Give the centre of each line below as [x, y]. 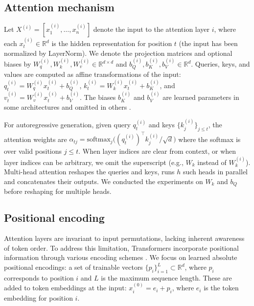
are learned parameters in [201, 97]
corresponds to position [39, 277]
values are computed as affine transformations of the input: [92, 74]
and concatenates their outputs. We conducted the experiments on [104, 181]
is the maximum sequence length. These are [166, 277]
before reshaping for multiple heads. [58, 191]
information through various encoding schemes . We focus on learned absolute [121, 257]
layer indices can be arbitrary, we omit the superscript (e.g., [94, 162]
